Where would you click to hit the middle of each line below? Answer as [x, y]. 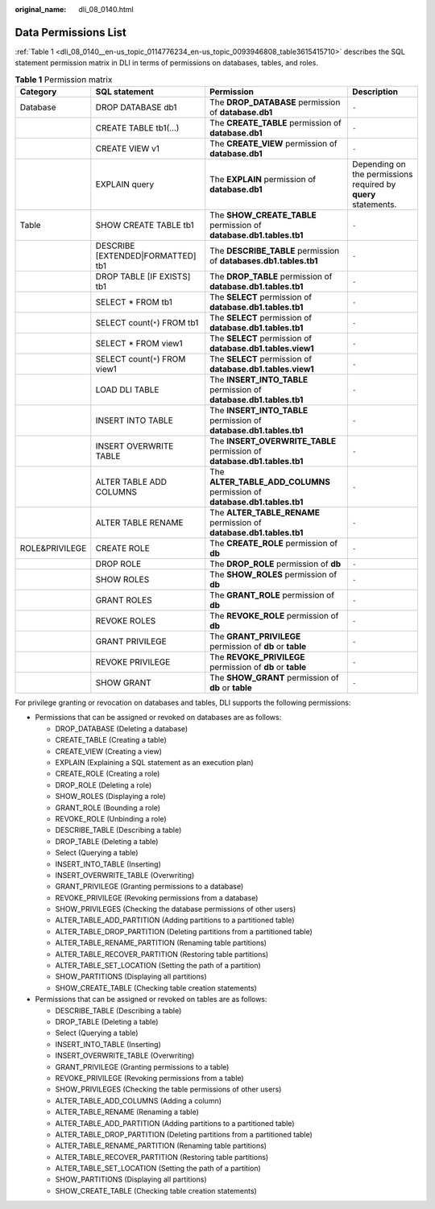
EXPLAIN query [125, 184]
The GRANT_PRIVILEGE [255, 636]
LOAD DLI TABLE [127, 390]
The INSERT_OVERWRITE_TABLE [273, 441]
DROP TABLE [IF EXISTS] [143, 276]
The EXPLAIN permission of [263, 180]
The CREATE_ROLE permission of [274, 544]
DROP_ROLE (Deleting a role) [104, 785]
